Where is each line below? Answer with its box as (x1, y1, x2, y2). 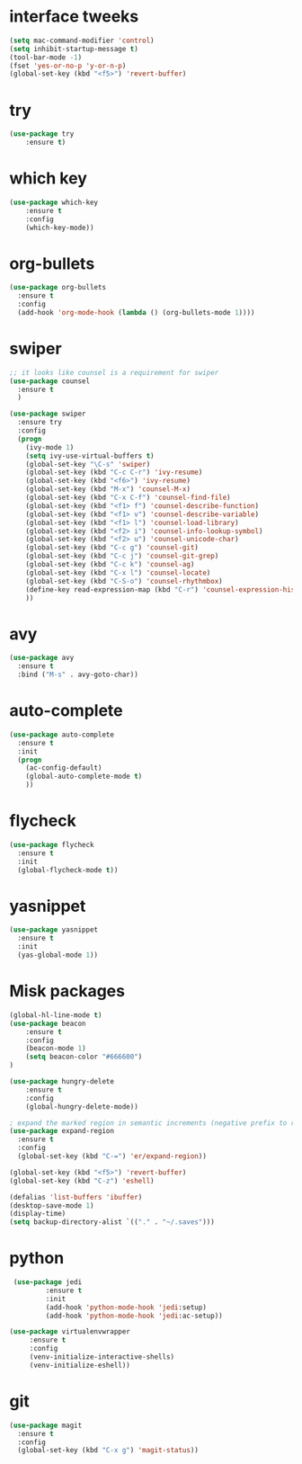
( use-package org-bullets (9, 283, 106, 292)
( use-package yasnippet (9, 925, 99, 934)
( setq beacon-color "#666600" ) (25, 1052, 143, 1062)
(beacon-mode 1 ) (25, 1044, 87, 1053)
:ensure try (17, 418, 63, 427)
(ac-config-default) (25, 763, 102, 772)
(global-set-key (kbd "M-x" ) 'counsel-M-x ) (25, 485, 191, 494)
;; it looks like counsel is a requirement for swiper (9, 368, 219, 377)
